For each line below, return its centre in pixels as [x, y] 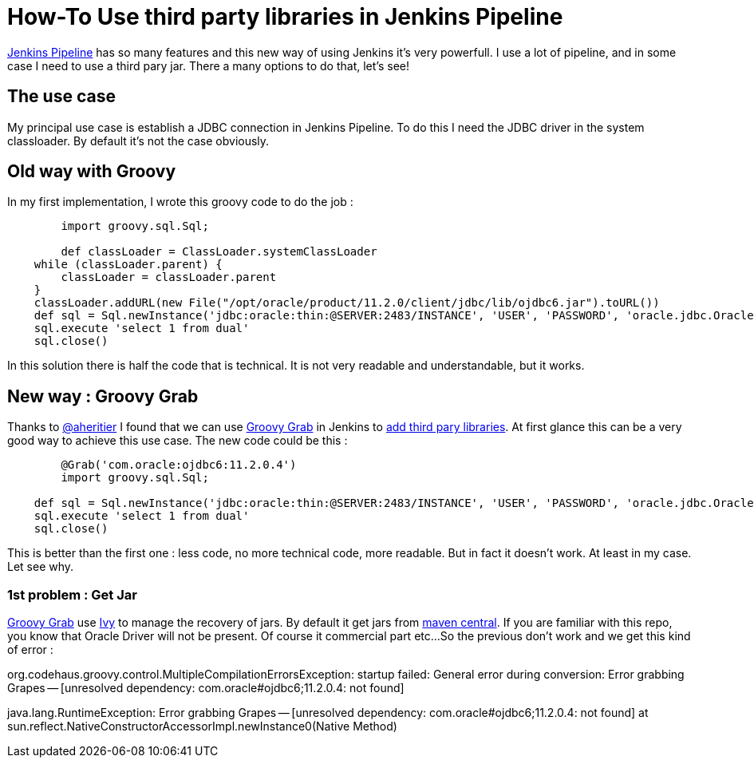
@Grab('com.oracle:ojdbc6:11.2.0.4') [179, 465]
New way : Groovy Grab [103, 396]
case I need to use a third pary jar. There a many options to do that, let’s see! [208, 65]
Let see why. [41, 567]
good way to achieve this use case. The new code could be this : [178, 441]
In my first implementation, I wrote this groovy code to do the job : [180, 202]
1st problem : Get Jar [72, 594]
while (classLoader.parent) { [128, 265]
